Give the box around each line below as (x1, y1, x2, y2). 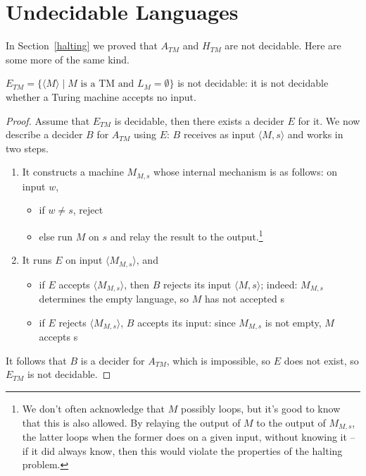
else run (39, 228, 73, 243)
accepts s (39, 329, 78, 344)
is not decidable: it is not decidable (177, 75, 329, 90)
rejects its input (163, 276, 232, 291)
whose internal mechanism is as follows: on (153, 164, 338, 179)
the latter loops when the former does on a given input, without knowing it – (22, 429, 355, 444)
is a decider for (80, 353, 145, 367)
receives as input (183, 127, 255, 142)
